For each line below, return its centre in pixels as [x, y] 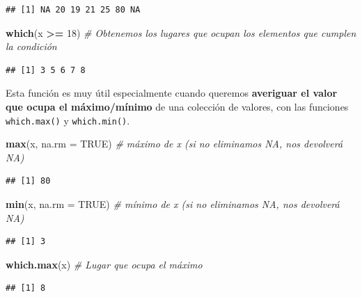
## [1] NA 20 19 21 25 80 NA [73, 10]
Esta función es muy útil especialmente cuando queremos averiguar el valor [172, 93]
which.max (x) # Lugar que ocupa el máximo [104, 264]
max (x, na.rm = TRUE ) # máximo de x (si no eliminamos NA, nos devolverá [174, 144]
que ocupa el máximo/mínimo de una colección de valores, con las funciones [177, 106]
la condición [31, 46]
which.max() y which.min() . [68, 120]
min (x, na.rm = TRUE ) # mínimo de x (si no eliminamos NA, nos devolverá [173, 204]
